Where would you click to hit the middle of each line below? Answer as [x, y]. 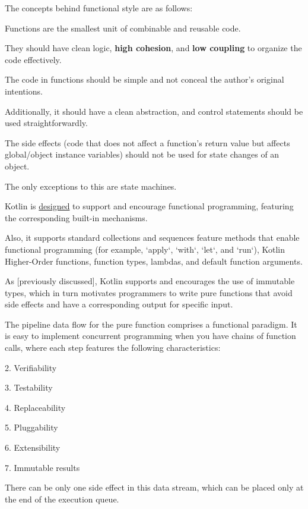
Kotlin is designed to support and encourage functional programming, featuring [149, 206]
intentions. [24, 91]
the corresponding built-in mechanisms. [76, 217]
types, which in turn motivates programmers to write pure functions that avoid [149, 292]
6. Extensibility [33, 447]
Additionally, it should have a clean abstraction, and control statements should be [154, 111]
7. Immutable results [42, 467]
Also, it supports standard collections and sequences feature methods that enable [152, 238]
